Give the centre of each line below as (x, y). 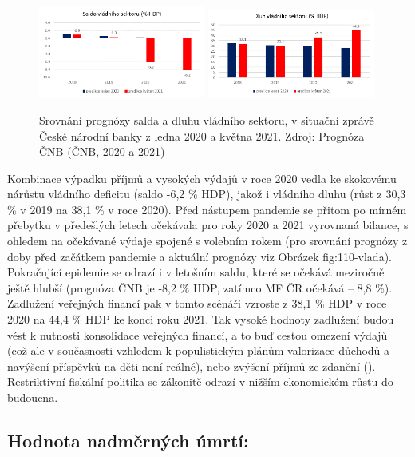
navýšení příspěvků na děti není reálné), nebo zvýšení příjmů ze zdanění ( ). (192, 366)
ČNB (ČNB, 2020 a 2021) (102, 151)
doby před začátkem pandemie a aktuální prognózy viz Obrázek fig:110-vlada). (200, 256)
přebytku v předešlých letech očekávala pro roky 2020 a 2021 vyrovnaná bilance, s (208, 225)
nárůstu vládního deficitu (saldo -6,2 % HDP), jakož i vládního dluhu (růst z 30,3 (207, 194)
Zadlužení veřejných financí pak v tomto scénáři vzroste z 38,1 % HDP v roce (197, 303)
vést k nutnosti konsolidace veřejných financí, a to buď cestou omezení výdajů (198, 334)
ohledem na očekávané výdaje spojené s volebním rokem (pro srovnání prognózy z (207, 241)
